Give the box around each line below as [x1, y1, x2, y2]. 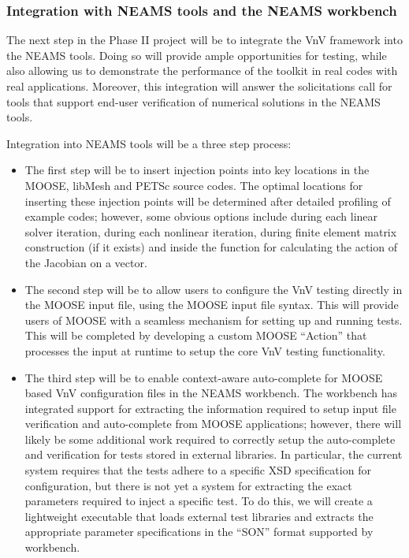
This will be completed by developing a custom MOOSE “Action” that [24, 327, 367, 344]
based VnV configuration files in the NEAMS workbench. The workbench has [24, 385, 398, 401]
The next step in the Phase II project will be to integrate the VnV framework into [6, 32, 403, 48]
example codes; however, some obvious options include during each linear [24, 208, 378, 225]
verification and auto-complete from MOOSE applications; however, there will [24, 415, 402, 432]
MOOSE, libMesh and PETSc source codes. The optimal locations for [24, 177, 363, 193]
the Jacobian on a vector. [24, 254, 147, 270]
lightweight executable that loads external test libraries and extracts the [24, 508, 374, 524]
